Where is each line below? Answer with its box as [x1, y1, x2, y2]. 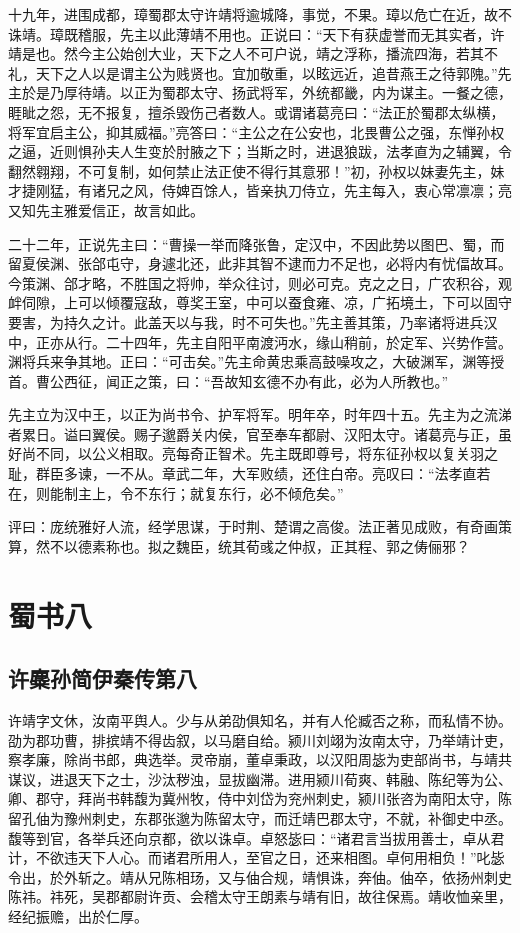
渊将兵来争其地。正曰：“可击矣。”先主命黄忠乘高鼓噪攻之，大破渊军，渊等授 [8, 351, 505, 372]
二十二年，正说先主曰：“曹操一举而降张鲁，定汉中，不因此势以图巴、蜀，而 [8, 233, 505, 254]
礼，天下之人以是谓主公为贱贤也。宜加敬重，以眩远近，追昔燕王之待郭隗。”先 [8, 62, 512, 83]
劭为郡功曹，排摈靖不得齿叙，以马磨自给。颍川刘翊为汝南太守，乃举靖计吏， [8, 729, 512, 750]
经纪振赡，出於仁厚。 [8, 905, 148, 926]
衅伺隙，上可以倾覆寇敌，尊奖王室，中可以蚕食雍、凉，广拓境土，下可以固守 [8, 292, 512, 313]
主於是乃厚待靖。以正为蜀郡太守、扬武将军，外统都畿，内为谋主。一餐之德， [8, 82, 512, 103]
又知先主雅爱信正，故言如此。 [8, 199, 204, 220]
